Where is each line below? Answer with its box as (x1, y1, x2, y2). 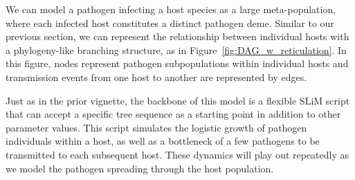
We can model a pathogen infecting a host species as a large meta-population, (6, 2, 336, 16)
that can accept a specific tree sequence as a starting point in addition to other (6, 107, 341, 121)
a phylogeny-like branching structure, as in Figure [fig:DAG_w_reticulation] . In (6, 42, 347, 57)
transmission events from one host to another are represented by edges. (6, 69, 307, 84)
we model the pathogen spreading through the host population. (6, 161, 274, 175)
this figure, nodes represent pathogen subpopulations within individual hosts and (6, 56, 349, 71)
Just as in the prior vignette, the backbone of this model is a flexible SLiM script (6, 93, 350, 107)
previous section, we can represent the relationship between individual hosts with (6, 29, 349, 44)
